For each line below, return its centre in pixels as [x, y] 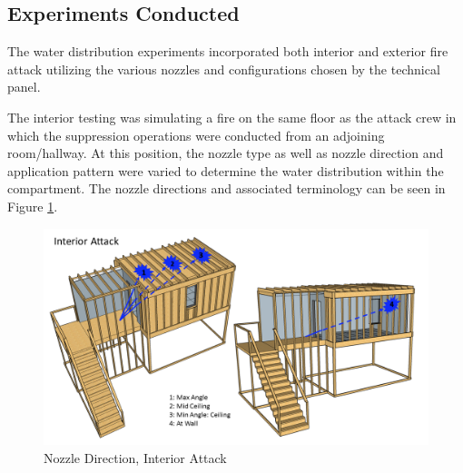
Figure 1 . [33, 206]
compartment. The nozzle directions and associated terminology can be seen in [227, 188]
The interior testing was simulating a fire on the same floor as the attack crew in [232, 117]
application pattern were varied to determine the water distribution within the [226, 170]
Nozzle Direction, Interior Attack [135, 457]
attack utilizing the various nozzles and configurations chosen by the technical [224, 69]
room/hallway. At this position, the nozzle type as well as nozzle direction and [226, 153]
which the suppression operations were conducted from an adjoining [196, 135]
